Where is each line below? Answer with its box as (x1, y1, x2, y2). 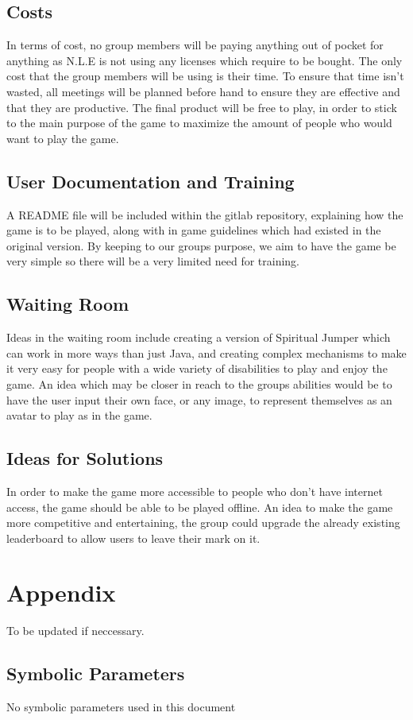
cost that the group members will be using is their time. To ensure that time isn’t (6, 68, 404, 84)
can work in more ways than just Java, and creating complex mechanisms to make (6, 344, 407, 361)
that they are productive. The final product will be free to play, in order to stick (6, 99, 397, 115)
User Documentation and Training (6, 168, 295, 193)
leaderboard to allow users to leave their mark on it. (6, 529, 261, 546)
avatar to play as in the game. (6, 407, 152, 424)
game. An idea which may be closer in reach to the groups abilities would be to (6, 375, 392, 392)
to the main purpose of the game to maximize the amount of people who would (6, 114, 392, 131)
